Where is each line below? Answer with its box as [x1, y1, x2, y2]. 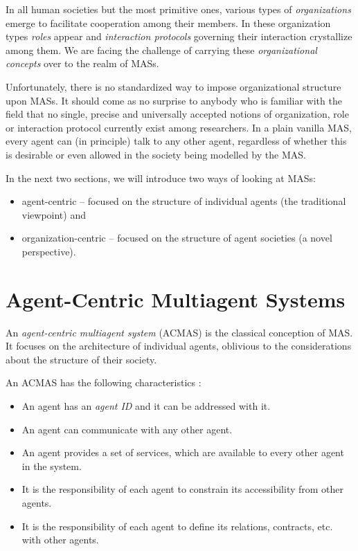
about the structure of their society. [6, 352, 157, 366]
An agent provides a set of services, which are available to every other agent [21, 445, 344, 460]
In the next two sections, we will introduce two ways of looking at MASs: [6, 170, 316, 185]
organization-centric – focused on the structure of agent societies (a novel [21, 231, 332, 245]
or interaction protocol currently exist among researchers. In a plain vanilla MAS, [6, 120, 352, 134]
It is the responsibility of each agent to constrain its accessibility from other [21, 482, 344, 496]
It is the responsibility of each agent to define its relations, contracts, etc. [21, 518, 333, 533]
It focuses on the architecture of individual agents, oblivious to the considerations [6, 338, 352, 353]
